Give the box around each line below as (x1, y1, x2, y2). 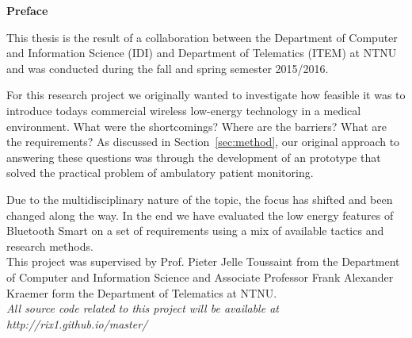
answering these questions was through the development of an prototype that (6, 148, 381, 165)
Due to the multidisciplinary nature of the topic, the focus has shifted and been (6, 190, 393, 207)
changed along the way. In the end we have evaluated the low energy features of (6, 206, 394, 223)
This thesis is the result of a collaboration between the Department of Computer (6, 29, 398, 45)
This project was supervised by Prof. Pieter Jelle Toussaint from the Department (6, 253, 400, 270)
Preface (6, 2, 48, 18)
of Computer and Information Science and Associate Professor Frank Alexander (6, 268, 394, 285)
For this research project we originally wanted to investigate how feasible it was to (6, 86, 406, 103)
